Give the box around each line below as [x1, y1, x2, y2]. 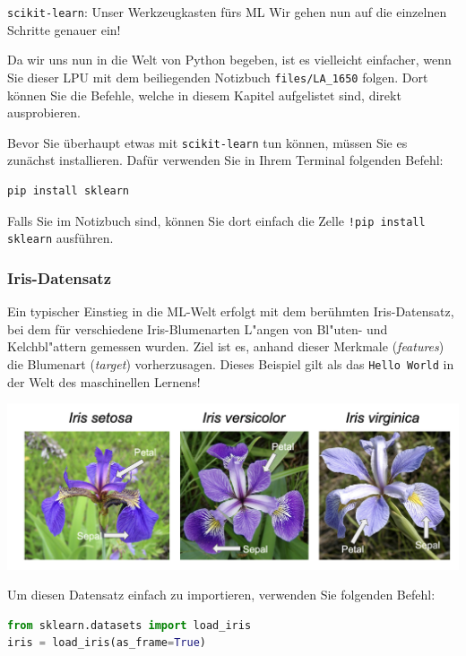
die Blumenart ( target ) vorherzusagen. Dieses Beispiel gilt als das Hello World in [7, 354, 454, 373]
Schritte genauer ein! [7, 20, 121, 39]
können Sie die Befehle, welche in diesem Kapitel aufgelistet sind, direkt [7, 85, 401, 104]
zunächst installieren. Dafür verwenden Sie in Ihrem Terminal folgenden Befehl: [7, 151, 444, 169]
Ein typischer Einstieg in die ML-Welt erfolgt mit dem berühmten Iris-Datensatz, [7, 302, 454, 321]
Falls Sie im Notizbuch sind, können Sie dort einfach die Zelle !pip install [7, 211, 426, 229]
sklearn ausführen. [7, 229, 114, 247]
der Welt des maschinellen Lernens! [7, 372, 201, 391]
